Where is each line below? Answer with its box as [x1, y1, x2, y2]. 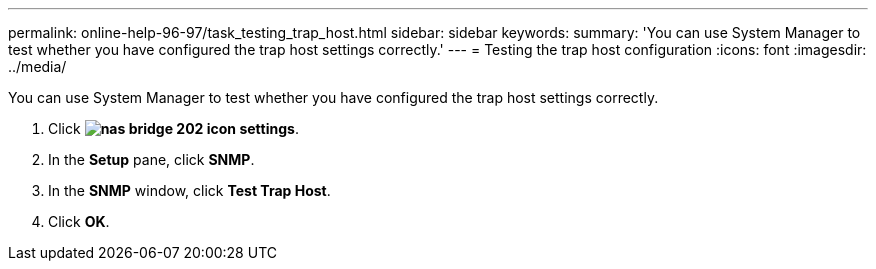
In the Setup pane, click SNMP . [48, 151, 255, 168]
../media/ [8, 58, 67, 75]
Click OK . [48, 213, 110, 230]
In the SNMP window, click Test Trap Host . [48, 182, 331, 199]
